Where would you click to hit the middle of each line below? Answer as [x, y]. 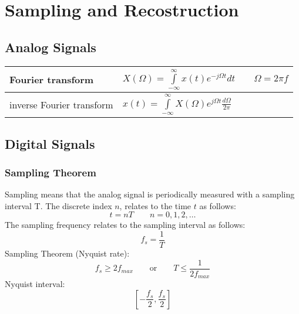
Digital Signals [50, 143]
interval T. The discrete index [58, 205]
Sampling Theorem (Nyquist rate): [67, 253]
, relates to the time [155, 205]
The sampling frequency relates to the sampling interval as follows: [125, 225]
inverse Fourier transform [61, 104]
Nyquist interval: [35, 284]
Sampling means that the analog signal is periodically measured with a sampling [150, 194]
